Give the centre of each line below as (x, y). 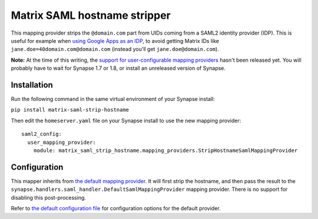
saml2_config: (42, 134)
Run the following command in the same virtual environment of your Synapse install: (113, 99)
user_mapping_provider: (62, 142)
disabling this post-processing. (49, 197)
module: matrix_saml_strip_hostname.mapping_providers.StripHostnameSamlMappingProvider (165, 150)
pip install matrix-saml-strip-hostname (70, 110)
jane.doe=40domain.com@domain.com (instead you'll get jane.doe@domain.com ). (115, 49)
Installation (32, 85)
